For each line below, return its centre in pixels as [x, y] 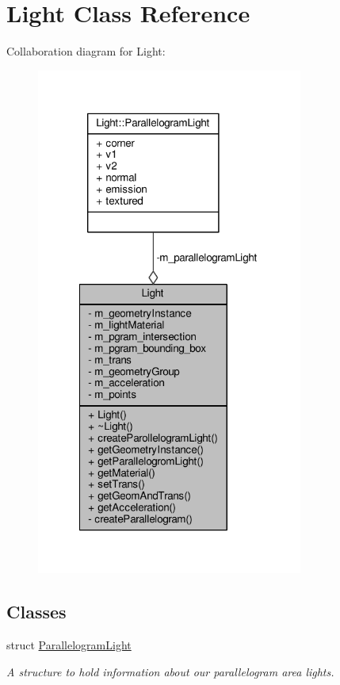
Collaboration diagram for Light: [86, 51]
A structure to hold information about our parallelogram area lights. [170, 671]
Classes [36, 612]
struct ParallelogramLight [69, 644]
